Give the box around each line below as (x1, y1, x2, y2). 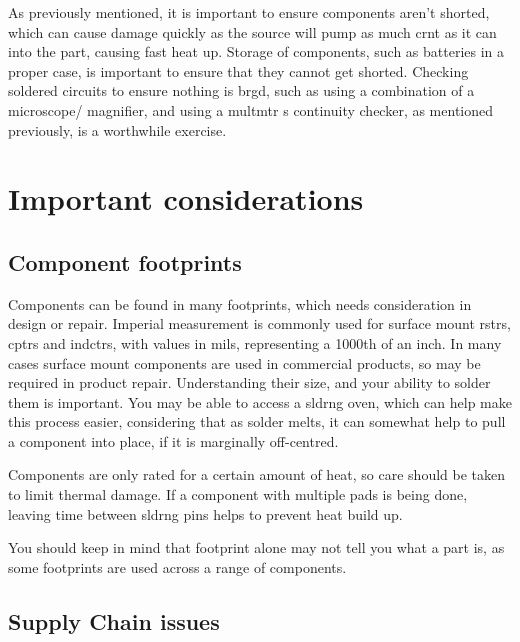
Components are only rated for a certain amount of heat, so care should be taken (8, 464, 506, 485)
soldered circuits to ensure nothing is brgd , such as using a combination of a (8, 80, 475, 101)
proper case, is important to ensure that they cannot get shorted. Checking (8, 60, 469, 81)
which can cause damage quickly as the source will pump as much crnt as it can (8, 21, 497, 42)
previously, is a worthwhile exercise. (8, 119, 227, 140)
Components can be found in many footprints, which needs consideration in (8, 293, 472, 314)
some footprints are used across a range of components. (8, 556, 347, 577)
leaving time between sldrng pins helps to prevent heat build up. (8, 503, 403, 524)
